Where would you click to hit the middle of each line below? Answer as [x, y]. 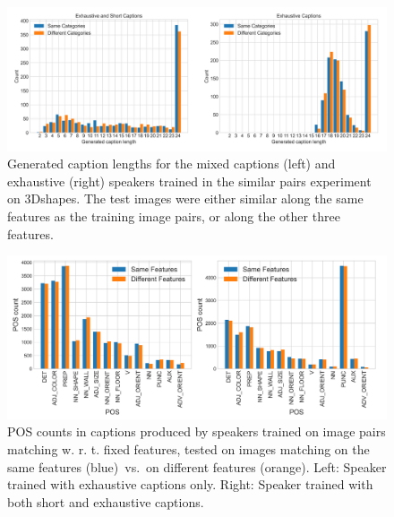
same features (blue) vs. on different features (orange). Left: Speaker [197, 466]
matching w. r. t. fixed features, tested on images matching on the [188, 449]
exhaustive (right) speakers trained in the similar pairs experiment [189, 181]
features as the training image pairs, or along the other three [174, 216]
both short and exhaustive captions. [106, 501]
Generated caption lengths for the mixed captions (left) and [171, 164]
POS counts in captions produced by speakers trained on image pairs [197, 431]
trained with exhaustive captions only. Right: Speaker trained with [190, 484]
